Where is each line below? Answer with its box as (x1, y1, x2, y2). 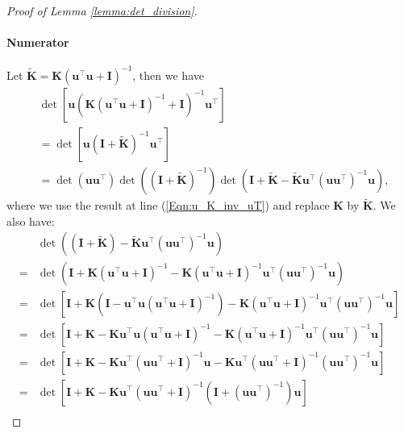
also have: (6, 212, 55, 229)
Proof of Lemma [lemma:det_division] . (6, 2, 198, 19)
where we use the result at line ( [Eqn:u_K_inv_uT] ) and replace (6, 197, 330, 214)
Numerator (6, 34, 69, 51)
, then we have (132, 66, 204, 83)
